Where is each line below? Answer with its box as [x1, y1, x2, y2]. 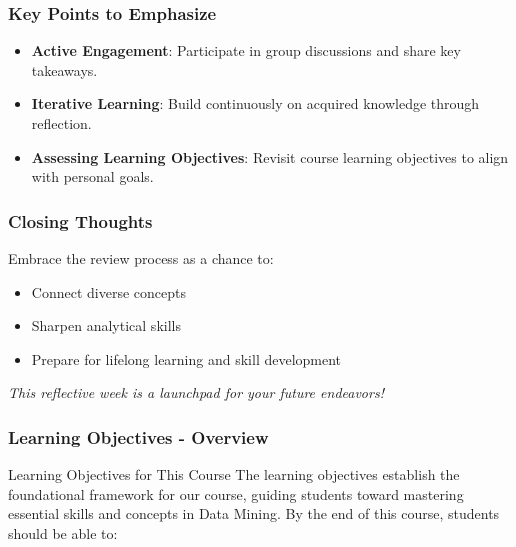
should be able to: [8, 522, 118, 543]
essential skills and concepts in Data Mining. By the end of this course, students [8, 503, 500, 524]
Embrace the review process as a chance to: [8, 248, 274, 268]
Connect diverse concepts [31, 281, 186, 302]
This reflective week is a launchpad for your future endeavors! [8, 382, 384, 403]
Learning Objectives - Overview [8, 424, 269, 449]
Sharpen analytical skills [31, 315, 181, 336]
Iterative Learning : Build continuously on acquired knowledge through [31, 93, 480, 114]
